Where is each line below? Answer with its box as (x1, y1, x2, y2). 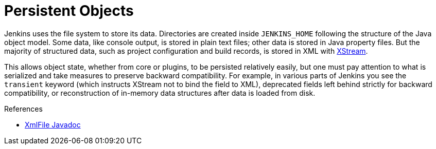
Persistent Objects (4, 2, 134, 19)
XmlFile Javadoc (25, 120, 81, 129)
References (4, 104, 43, 113)
